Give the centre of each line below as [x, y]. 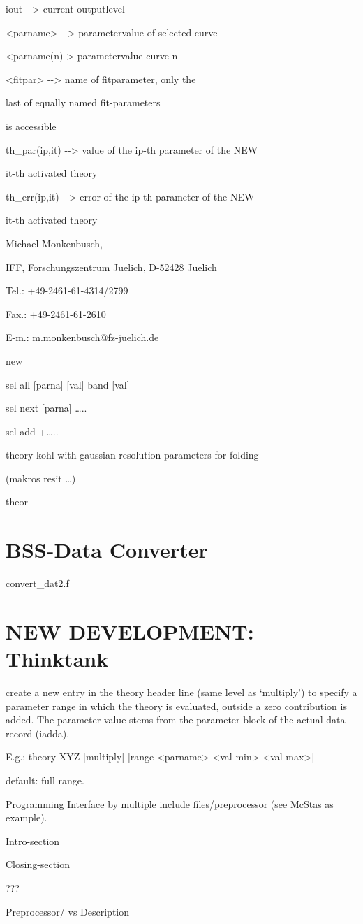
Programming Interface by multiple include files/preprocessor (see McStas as [170, 803]
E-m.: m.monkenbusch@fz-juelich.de [82, 337]
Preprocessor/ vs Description [68, 911]
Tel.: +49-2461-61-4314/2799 [67, 290]
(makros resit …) [41, 478]
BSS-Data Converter [107, 550]
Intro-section [33, 840]
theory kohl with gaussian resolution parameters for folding [132, 455]
